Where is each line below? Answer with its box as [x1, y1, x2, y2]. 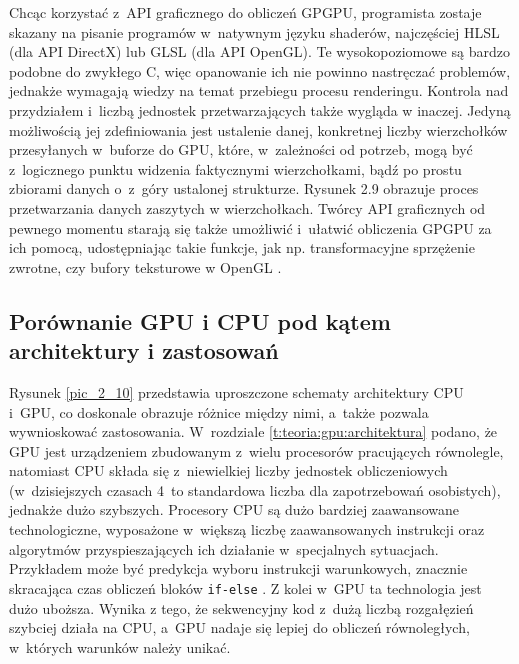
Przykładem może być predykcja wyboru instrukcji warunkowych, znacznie [9, 558, 468, 579]
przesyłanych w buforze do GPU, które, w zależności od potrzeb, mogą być [9, 139, 473, 160]
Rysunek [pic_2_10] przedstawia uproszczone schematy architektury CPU [9, 381, 464, 402]
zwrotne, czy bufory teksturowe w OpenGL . [9, 256, 282, 277]
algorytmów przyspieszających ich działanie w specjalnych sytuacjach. [9, 538, 439, 559]
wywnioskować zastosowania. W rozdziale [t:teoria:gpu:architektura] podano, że [9, 421, 498, 442]
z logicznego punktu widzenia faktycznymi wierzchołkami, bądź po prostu [9, 158, 462, 179]
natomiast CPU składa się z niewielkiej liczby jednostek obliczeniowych [9, 460, 448, 481]
